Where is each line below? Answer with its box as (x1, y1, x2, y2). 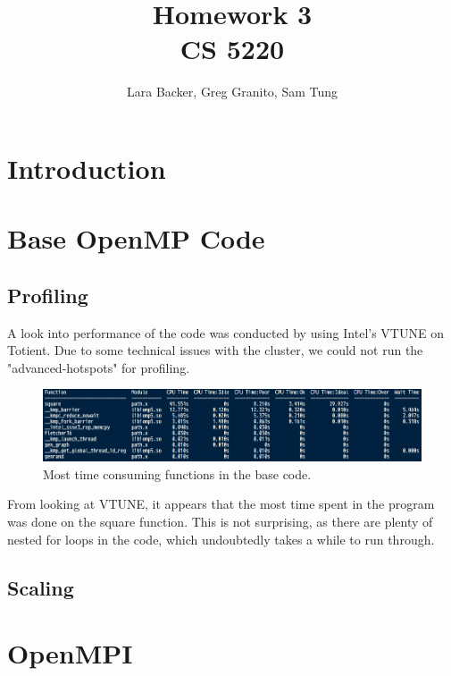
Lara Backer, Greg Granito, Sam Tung (126, 82, 338, 101)
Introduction (7, 149, 166, 186)
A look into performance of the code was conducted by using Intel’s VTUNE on (7, 323, 444, 342)
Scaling (7, 573, 74, 601)
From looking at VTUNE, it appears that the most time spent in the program (7, 494, 435, 513)
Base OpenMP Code (7, 220, 265, 257)
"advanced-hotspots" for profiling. (7, 358, 190, 376)
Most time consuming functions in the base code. (43, 464, 312, 483)
